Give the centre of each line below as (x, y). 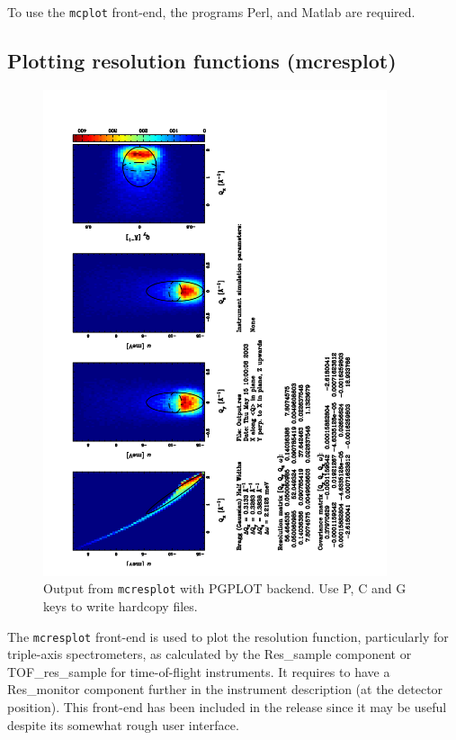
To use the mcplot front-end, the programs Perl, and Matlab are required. (211, 12)
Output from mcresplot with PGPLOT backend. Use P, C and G (225, 588)
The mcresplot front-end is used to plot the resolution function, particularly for (228, 636)
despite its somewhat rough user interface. (123, 724)
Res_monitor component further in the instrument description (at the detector (225, 689)
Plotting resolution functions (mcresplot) (202, 61)
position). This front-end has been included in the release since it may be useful (227, 707)
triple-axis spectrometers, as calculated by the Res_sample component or (210, 654)
